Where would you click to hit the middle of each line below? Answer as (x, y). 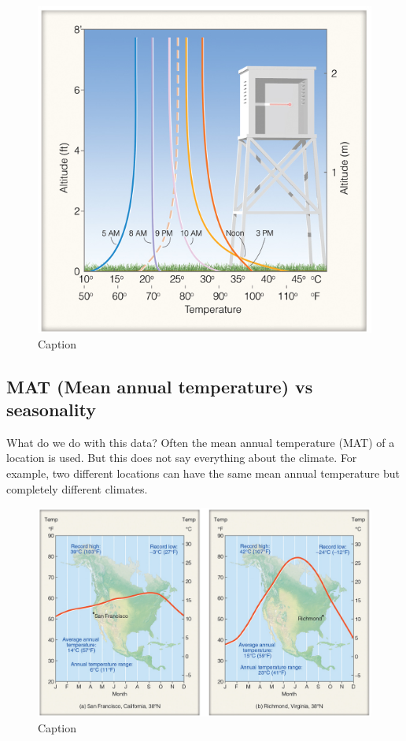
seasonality (51, 410)
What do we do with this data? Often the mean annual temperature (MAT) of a (201, 442)
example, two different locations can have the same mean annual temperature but (203, 473)
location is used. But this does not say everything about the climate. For (182, 458)
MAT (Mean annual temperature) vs (160, 386)
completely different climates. (77, 488)
